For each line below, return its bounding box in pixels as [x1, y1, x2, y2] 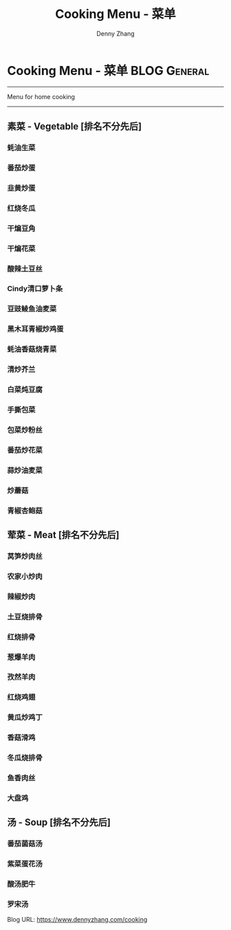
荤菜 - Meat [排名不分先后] [7, 529, 120, 540]
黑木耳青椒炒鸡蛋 [7, 324, 64, 334]
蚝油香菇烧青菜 [7, 344, 57, 354]
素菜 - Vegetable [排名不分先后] [7, 121, 142, 133]
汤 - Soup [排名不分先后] [7, 817, 111, 828]
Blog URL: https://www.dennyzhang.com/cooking [7, 916, 148, 924]
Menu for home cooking [7, 92, 76, 100]
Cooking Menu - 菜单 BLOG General [7, 63, 210, 78]
